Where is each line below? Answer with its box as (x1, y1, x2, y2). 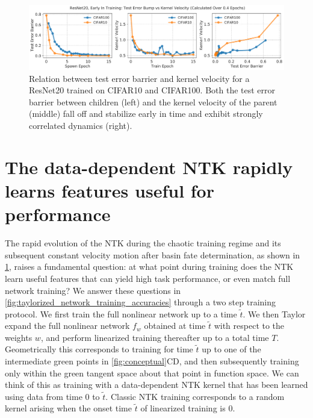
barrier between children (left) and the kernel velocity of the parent (29, 95, 277, 108)
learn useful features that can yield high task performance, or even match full (5, 272, 291, 284)
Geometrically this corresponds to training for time (5, 343, 193, 355)
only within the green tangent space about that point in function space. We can (5, 366, 299, 379)
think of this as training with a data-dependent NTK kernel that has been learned (5, 378, 308, 391)
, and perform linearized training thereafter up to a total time (40, 331, 269, 343)
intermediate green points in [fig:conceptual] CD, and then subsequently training (5, 355, 299, 367)
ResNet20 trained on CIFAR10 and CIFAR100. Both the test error (29, 84, 276, 96)
